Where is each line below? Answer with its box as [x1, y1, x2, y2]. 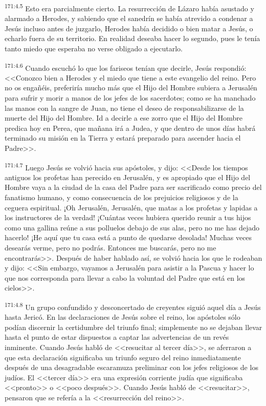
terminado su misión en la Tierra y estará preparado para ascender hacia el [5, 132, 241, 143]
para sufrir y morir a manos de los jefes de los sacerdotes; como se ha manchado [5, 92, 256, 103]
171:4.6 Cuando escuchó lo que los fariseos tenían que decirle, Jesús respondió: [5, 61, 247, 73]
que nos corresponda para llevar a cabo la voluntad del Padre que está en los [5, 272, 246, 283]
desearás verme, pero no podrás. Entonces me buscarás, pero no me [5, 242, 216, 253]
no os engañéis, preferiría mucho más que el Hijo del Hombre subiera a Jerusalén [5, 82, 257, 93]
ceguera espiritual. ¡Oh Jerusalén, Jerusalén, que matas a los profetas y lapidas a [5, 202, 258, 212]
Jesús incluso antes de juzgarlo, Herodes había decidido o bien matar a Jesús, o [5, 23, 253, 33]
